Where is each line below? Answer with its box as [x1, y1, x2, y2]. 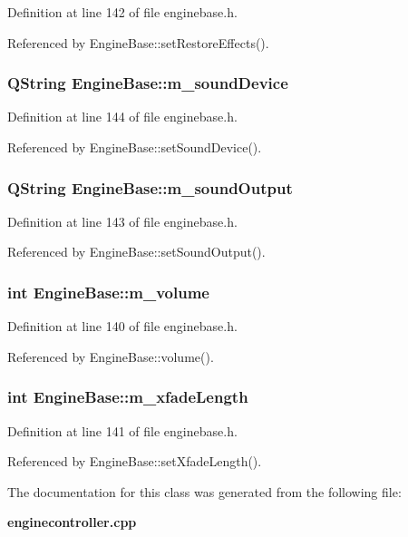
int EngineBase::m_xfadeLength [7, 386, 248, 408]
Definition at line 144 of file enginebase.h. [7, 107, 238, 126]
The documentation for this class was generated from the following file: [7, 482, 402, 501]
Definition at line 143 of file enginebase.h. [7, 211, 238, 230]
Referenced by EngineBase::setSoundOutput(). [7, 242, 266, 261]
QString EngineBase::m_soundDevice [7, 72, 288, 94]
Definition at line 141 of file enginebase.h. [7, 421, 238, 440]
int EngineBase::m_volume [7, 280, 209, 303]
